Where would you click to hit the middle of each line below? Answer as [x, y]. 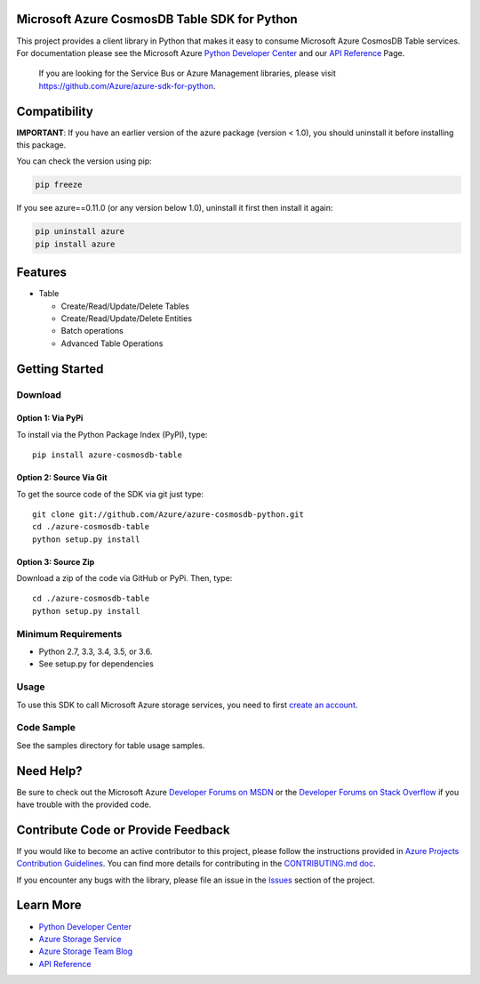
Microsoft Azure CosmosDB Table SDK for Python [157, 19]
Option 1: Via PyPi [50, 418]
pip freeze [59, 185]
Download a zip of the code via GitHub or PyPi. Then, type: [124, 578]
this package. [41, 145]
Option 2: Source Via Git [62, 478]
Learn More [49, 905]
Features [41, 273]
